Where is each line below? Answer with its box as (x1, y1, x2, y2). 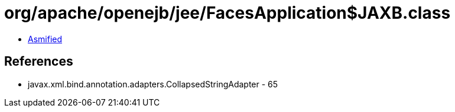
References (4, 54, 73, 69)
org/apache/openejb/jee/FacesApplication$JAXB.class (4, 3, 451, 23)
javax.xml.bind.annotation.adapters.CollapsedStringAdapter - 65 (28, 79, 278, 89)
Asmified (28, 33, 63, 44)
